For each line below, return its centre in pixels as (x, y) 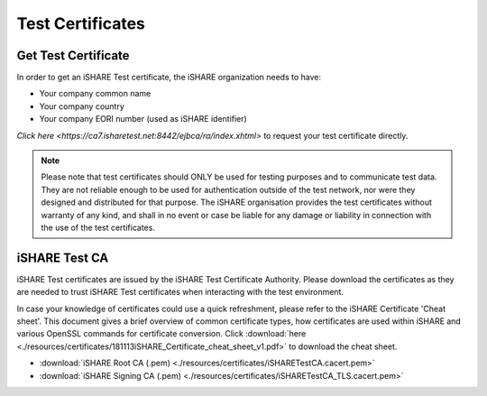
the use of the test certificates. (98, 227)
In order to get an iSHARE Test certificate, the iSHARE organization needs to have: (169, 78)
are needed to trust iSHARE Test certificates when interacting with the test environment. (180, 292)
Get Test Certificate (73, 55)
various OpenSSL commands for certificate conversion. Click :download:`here (161, 334)
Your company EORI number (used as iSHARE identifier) (143, 119)
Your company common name (95, 94)
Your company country (82, 106)
